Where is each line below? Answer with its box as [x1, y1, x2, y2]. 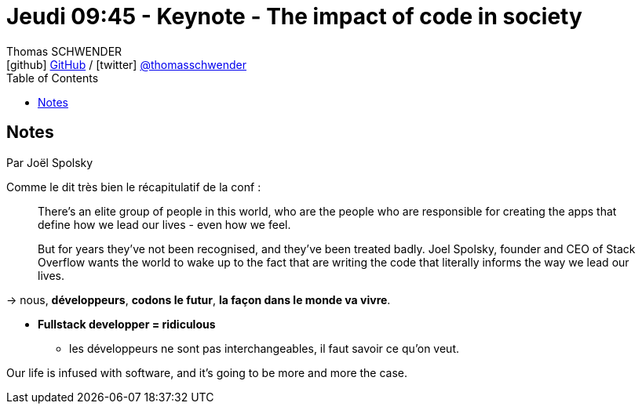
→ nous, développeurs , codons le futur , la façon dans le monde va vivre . [6, 292, 391, 307]
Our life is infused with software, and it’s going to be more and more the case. [6, 365, 408, 379]
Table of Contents [6, 71, 99, 85]
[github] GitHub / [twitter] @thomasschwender [6, 57, 246, 71]
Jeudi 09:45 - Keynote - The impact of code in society [6, 3, 582, 30]
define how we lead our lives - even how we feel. [38, 217, 291, 231]
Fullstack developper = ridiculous [38, 317, 216, 331]
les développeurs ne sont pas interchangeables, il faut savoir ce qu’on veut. [69, 341, 459, 355]
